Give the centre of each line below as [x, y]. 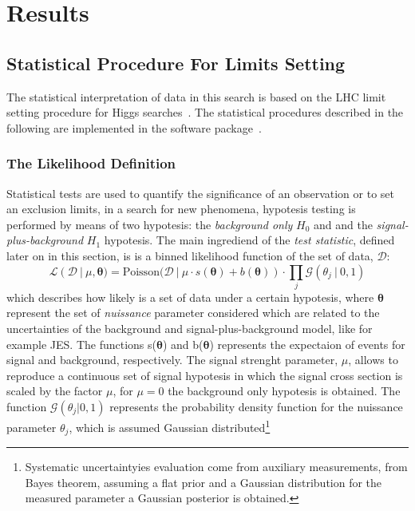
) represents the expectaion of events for [307, 344]
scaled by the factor [55, 391]
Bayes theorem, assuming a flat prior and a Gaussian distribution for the [204, 482]
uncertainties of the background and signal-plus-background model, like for [190, 329]
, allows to [373, 360]
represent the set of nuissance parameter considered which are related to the [193, 313]
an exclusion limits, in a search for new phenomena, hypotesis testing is [181, 209]
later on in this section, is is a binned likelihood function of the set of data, [190, 255]
